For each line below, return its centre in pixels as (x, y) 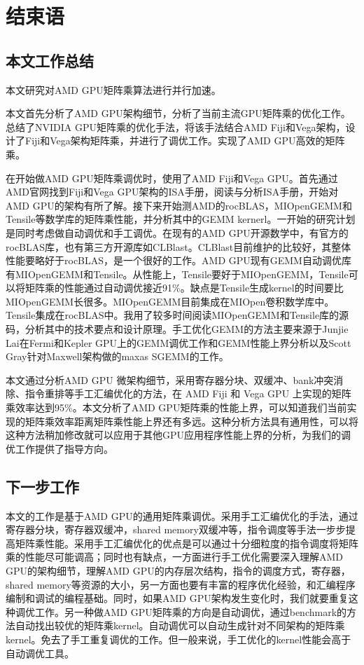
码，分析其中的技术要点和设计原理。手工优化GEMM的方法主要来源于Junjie (177, 329)
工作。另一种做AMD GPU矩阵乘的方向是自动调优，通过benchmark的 (191, 611)
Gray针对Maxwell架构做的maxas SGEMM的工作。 (117, 356)
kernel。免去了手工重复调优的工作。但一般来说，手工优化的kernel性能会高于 (178, 639)
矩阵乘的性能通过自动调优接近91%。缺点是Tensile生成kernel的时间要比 (184, 288)
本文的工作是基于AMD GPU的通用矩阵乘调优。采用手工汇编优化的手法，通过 (182, 515)
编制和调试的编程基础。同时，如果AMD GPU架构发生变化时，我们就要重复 (177, 598)
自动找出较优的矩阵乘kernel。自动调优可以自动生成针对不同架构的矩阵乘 (180, 625)
